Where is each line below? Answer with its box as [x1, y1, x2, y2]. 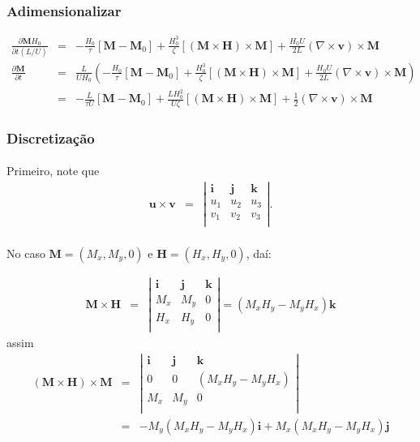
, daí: [246, 244, 272, 261]
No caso [6, 244, 45, 261]
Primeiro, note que [6, 162, 100, 179]
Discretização [6, 127, 95, 148]
